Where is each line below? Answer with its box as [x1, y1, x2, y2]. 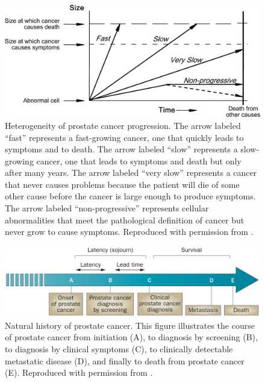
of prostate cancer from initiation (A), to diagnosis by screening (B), [5, 331, 258, 343]
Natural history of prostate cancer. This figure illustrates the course [5, 319, 255, 331]
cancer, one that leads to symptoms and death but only [36, 154, 242, 167]
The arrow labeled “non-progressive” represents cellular [5, 202, 209, 214]
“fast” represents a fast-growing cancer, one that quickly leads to [5, 131, 244, 143]
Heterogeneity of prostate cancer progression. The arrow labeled [5, 119, 241, 131]
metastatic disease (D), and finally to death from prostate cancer [5, 354, 245, 367]
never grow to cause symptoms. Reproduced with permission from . [5, 225, 254, 238]
